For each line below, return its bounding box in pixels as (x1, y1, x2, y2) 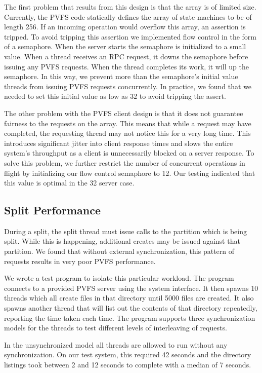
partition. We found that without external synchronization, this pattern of (4, 246, 235, 256)
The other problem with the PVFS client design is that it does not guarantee (4, 107, 243, 118)
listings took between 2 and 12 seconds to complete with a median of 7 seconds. (4, 359, 251, 370)
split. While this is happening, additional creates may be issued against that (4, 236, 240, 246)
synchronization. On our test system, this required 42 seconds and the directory (4, 349, 251, 360)
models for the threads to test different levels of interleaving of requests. (4, 322, 227, 333)
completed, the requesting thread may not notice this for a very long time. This (4, 128, 251, 138)
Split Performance (4, 202, 101, 218)
